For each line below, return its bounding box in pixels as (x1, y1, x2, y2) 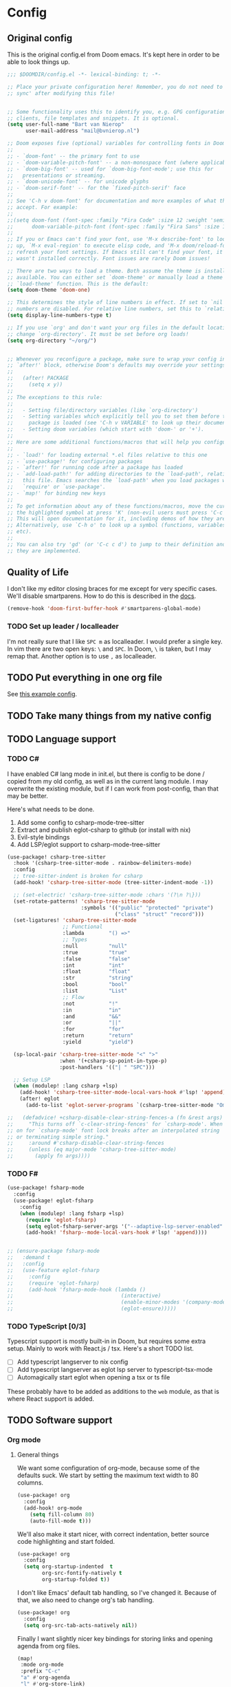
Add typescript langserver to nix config (16, 1357, 129, 1366)
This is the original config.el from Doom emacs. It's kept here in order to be (7, 50, 220, 58)
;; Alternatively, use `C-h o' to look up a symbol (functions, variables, (7, 522, 229, 529)
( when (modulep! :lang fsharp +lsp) (19, 1210, 125, 1217)
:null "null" (62, 943, 128, 949)
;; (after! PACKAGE (7, 375, 69, 382)
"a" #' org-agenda (20, 1674, 70, 1681)
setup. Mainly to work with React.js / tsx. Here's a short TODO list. (7, 1344, 195, 1353)
